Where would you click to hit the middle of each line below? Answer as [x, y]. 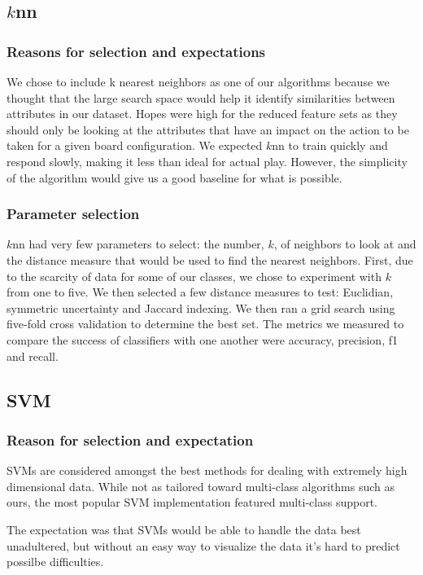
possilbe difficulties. [55, 562]
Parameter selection [73, 214]
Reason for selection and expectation [130, 439]
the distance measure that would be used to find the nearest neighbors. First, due [210, 259]
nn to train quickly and [330, 145]
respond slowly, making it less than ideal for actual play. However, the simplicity [207, 161]
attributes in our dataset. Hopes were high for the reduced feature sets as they [202, 114]
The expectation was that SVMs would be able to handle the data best [184, 529]
